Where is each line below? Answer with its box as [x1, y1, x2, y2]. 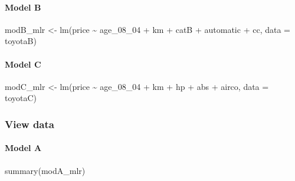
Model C [5, 58, 41, 70]
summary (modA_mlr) [5, 164, 86, 176]
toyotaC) [5, 92, 37, 104]
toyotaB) [5, 35, 37, 47]
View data [5, 116, 54, 131]
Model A [5, 142, 42, 154]
